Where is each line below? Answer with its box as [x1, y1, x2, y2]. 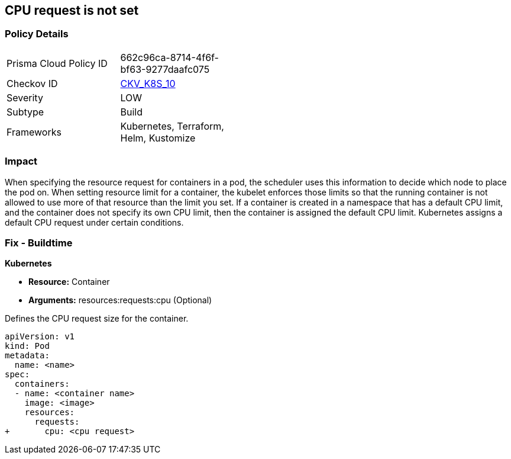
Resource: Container [28, 277, 110, 287]
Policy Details [5, 28, 69, 40]
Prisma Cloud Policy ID [7, 57, 108, 69]
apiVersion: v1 [5, 332, 75, 342]
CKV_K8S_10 [120, 77, 176, 89]
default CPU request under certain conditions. [5, 217, 184, 227]
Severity [7, 91, 43, 104]
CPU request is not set [5, 3, 139, 18]
